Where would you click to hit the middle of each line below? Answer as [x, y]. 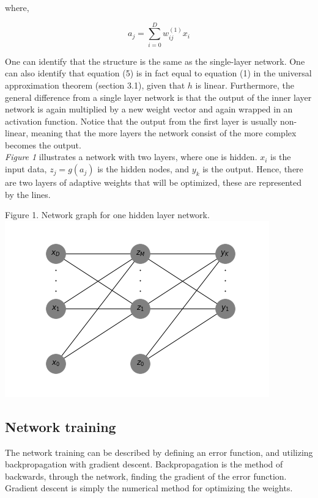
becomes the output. [43, 145]
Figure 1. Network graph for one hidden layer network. [107, 215]
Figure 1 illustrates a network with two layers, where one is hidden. [131, 157]
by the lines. [28, 194]
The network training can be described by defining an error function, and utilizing [159, 452]
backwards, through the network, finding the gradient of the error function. [146, 476]
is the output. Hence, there [253, 169]
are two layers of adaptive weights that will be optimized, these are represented [153, 182]
